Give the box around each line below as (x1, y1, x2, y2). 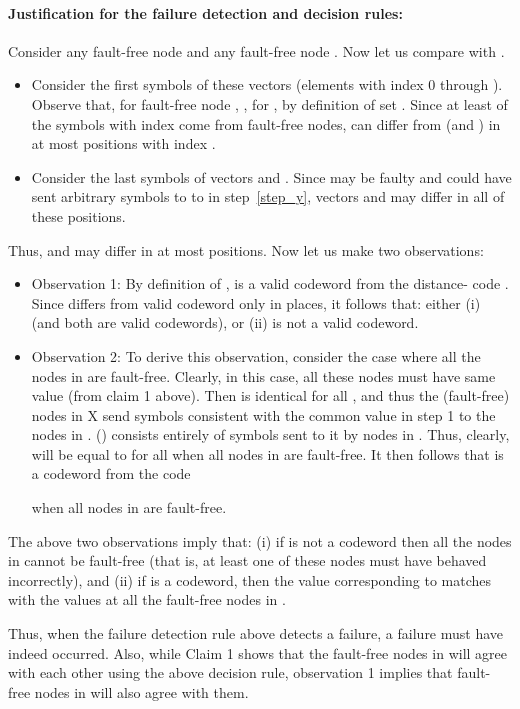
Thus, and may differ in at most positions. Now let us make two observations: (8, 239, 484, 260)
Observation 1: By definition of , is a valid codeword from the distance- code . (31, 273, 509, 294)
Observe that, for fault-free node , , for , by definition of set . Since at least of (31, 93, 508, 114)
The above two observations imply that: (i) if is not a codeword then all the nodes (8, 530, 512, 551)
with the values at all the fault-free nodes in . (8, 589, 286, 610)
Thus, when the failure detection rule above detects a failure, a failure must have (8, 623, 504, 644)
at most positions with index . (31, 133, 216, 154)
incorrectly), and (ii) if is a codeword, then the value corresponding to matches (8, 569, 492, 590)
